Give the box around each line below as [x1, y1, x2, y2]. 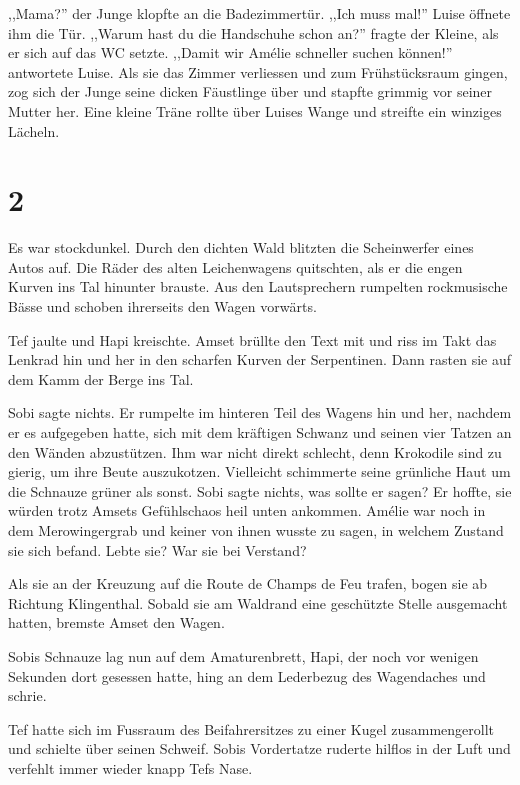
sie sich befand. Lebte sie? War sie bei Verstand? [8, 539, 307, 560]
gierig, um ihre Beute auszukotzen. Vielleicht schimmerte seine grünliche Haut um [8, 461, 511, 482]
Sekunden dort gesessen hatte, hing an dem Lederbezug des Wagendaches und [8, 665, 486, 686]
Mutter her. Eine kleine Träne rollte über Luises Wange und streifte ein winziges [8, 100, 502, 121]
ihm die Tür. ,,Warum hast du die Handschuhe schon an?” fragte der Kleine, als [8, 22, 499, 43]
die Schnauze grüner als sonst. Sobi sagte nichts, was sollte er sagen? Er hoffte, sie [8, 480, 512, 501]
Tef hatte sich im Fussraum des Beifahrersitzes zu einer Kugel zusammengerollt [8, 718, 495, 739]
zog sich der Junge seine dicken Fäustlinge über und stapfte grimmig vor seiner [8, 81, 493, 102]
